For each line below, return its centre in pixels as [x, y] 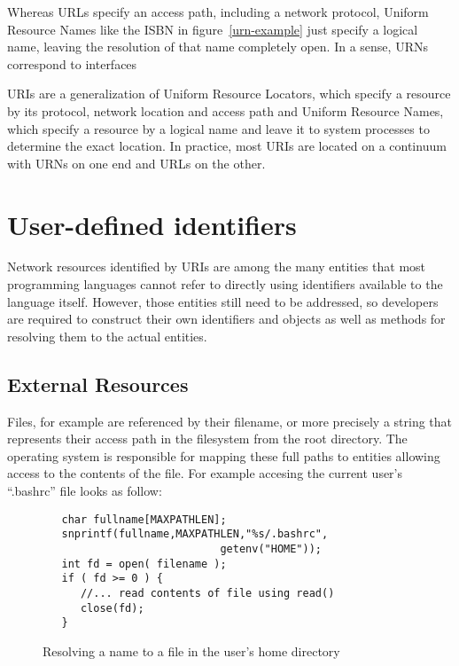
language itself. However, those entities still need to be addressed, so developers [223, 301]
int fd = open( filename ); [144, 564]
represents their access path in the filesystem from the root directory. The [207, 439]
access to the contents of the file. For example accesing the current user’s [205, 473]
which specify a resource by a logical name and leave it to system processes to [218, 128]
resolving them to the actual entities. [107, 336]
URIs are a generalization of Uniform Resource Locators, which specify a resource [229, 94]
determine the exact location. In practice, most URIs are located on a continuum [227, 146]
